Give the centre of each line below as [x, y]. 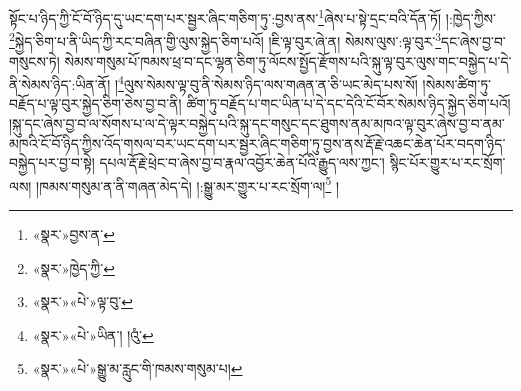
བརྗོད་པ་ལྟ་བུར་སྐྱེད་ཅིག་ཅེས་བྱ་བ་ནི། [95, 103]
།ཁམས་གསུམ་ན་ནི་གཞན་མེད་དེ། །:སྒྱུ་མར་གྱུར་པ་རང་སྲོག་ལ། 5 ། [188, 184]
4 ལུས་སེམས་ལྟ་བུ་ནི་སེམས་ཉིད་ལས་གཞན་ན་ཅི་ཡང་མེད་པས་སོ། [268, 82]
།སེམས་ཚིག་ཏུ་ [457, 83]
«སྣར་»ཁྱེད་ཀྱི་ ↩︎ [73, 267]
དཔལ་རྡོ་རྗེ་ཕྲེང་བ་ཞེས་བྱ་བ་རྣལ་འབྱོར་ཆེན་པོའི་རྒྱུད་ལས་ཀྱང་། [242, 162]
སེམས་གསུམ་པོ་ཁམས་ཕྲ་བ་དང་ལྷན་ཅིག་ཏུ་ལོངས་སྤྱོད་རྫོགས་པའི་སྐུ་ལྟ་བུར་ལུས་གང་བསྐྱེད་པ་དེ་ [288, 60]
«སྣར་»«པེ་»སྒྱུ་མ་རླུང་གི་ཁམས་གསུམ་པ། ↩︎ [137, 368]
